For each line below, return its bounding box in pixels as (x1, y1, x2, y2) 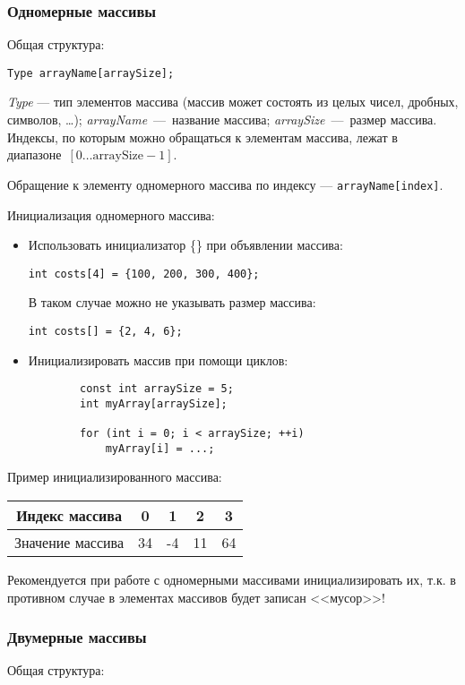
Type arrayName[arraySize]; (7, 66, 175, 80)
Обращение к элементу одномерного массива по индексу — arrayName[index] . (7, 175, 443, 193)
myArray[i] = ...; (105, 441, 215, 455)
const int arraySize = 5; (80, 382, 234, 396)
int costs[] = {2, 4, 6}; (28, 324, 183, 338)
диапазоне (7, 145, 62, 164)
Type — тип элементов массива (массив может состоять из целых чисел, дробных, (7, 92, 459, 111)
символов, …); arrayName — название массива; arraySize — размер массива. (7, 110, 437, 129)
